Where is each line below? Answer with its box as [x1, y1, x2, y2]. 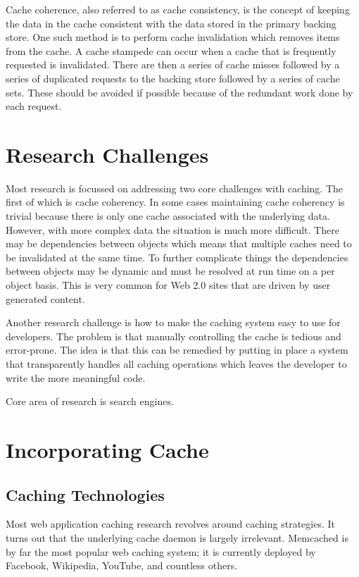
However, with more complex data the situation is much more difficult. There [6, 222, 339, 237]
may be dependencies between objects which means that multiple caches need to [6, 236, 352, 251]
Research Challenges [6, 139, 209, 168]
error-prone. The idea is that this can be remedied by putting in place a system [6, 342, 348, 357]
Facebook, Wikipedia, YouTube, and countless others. [6, 558, 238, 573]
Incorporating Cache [6, 435, 209, 464]
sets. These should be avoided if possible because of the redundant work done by [6, 85, 353, 99]
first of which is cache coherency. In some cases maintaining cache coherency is [6, 194, 345, 209]
